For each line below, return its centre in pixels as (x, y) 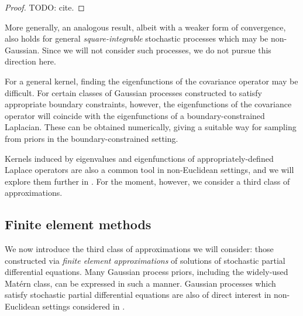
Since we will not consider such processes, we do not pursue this (157, 50)
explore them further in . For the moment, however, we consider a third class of (147, 181)
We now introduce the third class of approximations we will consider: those (139, 249)
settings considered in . (84, 306)
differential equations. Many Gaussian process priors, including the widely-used (147, 272)
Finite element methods (78, 224)
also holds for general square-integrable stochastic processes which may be (137, 38)
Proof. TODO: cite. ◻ (45, 7)
